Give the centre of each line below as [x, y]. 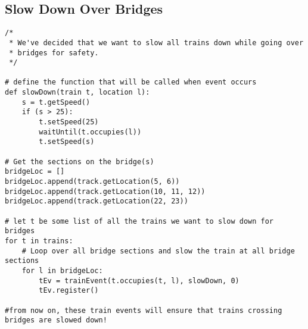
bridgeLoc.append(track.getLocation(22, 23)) [97, 201]
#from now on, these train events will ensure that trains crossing [144, 310]
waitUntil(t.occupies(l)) [90, 132]
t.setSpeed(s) [67, 142]
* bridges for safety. [54, 53]
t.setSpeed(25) [69, 122]
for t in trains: [39, 241]
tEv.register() [69, 291]
